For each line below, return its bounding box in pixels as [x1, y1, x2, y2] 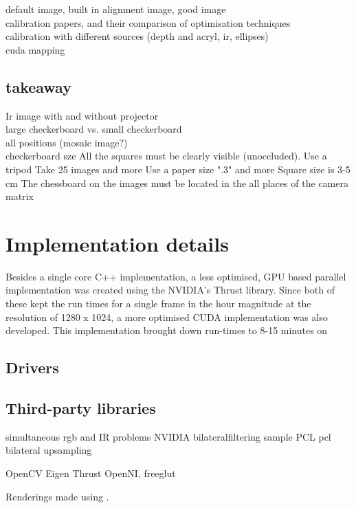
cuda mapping [5, 42, 65, 56]
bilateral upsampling [5, 443, 92, 457]
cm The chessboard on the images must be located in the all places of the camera [5, 175, 348, 190]
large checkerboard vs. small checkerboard [5, 122, 182, 136]
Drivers [5, 357, 59, 378]
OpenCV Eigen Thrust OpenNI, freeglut [5, 466, 176, 480]
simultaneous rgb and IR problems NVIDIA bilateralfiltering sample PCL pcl [5, 429, 331, 443]
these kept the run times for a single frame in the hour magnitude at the [5, 296, 311, 311]
